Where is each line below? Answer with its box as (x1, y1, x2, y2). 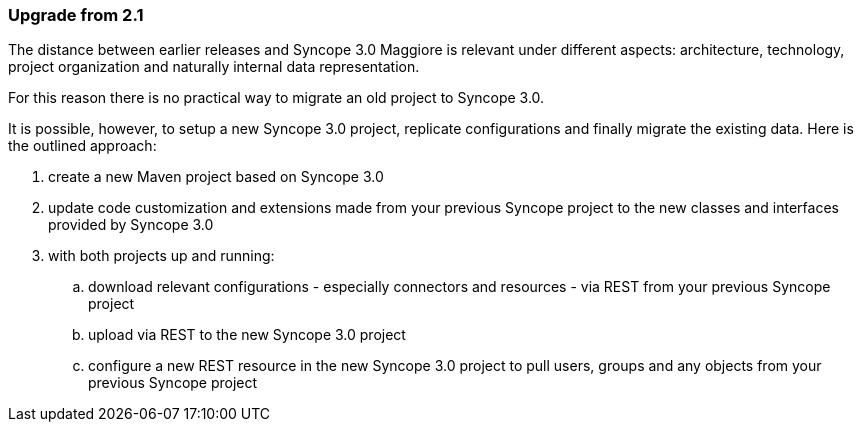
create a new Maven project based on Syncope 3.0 (48, 168, 384, 186)
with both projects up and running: (48, 247, 275, 265)
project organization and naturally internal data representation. (8, 58, 420, 76)
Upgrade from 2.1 (8, 5, 144, 25)
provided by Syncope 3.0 (48, 216, 214, 234)
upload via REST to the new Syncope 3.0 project (88, 326, 406, 344)
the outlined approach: (8, 137, 157, 155)
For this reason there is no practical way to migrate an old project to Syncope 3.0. (8, 89, 545, 107)
